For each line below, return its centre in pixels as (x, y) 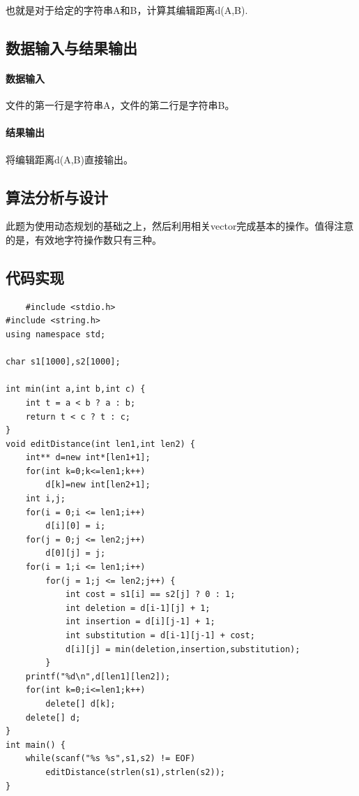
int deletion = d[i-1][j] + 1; (138, 608)
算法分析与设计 (57, 197)
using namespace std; (56, 334)
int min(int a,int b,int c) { (76, 389)
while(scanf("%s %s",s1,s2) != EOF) (110, 759)
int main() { (36, 745)
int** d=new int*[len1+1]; (88, 458)
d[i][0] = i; (76, 526)
